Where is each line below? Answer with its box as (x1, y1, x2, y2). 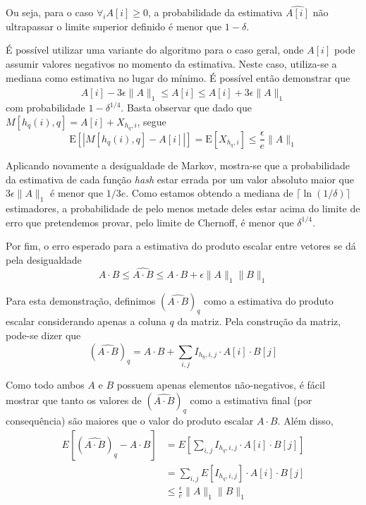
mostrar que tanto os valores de (6, 392, 142, 407)
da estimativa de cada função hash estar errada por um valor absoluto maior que (6, 171, 354, 186)
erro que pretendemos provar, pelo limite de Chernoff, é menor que (6, 214, 294, 229)
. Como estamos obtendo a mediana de (126, 185, 293, 200)
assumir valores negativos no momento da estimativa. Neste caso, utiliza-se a (6, 56, 337, 71)
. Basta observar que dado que (121, 100, 252, 115)
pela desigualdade (6, 253, 82, 267)
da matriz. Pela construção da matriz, (177, 314, 341, 329)
